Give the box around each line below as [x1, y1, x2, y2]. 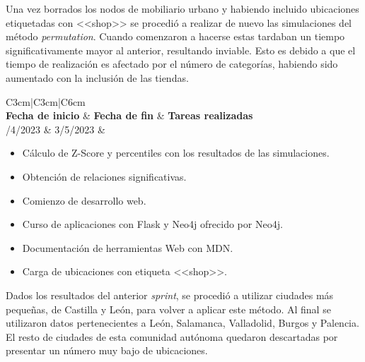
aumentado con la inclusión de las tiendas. [6, 70, 189, 85]
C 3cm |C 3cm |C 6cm [6, 94, 86, 109]
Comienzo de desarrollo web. [22, 193, 146, 207]
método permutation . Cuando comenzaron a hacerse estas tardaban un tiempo [6, 29, 345, 44]
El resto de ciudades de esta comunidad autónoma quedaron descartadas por [6, 329, 338, 344]
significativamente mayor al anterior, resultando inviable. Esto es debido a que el [6, 42, 356, 57]
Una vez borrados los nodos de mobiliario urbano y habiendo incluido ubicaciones [6, 1, 359, 16]
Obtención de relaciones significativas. [22, 169, 187, 183]
